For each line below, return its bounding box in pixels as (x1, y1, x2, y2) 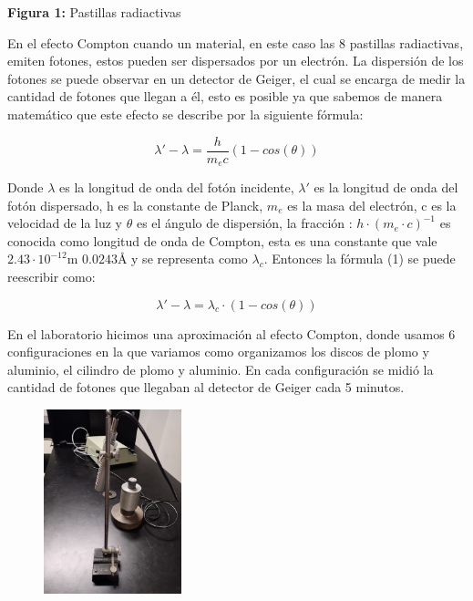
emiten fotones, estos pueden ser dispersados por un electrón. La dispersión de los (7, 51, 464, 70)
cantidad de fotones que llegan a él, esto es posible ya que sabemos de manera (7, 87, 443, 106)
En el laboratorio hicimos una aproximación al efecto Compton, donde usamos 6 (7, 324, 456, 343)
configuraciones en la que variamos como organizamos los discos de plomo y (7, 342, 429, 361)
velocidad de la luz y (7, 213, 122, 233)
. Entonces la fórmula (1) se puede (263, 249, 456, 268)
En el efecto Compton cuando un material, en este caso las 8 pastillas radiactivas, (7, 33, 464, 52)
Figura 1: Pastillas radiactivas (7, 3, 181, 21)
